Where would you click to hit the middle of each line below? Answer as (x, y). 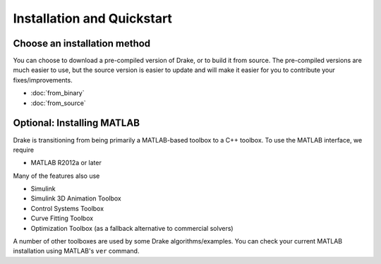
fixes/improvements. (43, 80)
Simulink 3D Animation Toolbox (76, 198)
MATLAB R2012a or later (66, 163)
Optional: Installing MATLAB (77, 123)
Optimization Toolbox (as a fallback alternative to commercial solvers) (132, 228)
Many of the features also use (56, 176)
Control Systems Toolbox (67, 208)
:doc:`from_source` (58, 103)
